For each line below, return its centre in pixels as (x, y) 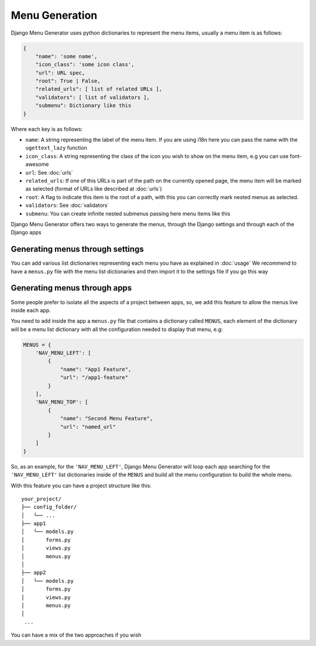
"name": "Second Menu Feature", (107, 418)
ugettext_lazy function (56, 148)
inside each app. (31, 310)
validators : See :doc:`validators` (67, 206)
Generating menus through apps (71, 288)
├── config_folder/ (49, 507)
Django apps (26, 233)
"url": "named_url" (88, 427)
